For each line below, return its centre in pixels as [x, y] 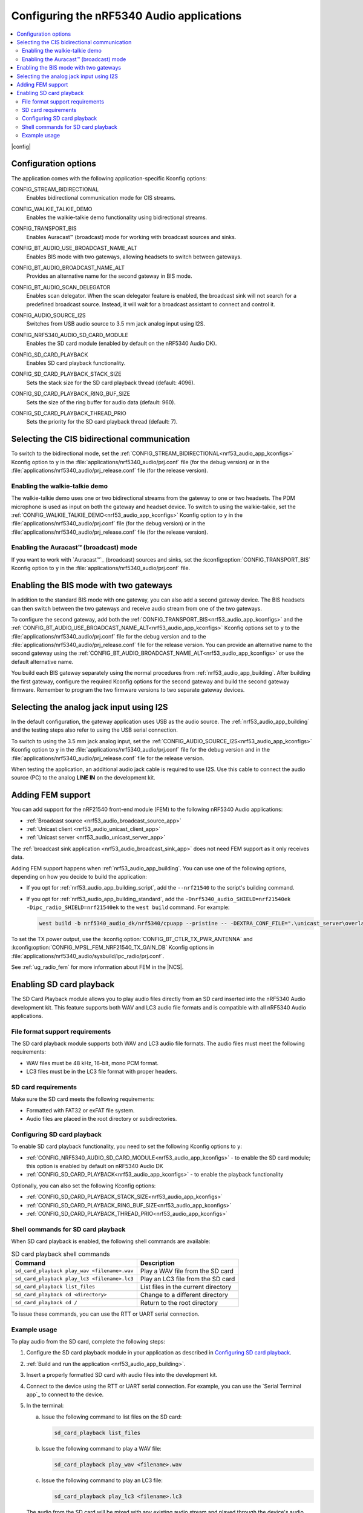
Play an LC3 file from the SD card [188, 1279]
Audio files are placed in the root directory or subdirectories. [102, 1119]
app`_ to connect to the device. [65, 1394]
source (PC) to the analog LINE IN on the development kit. [83, 778]
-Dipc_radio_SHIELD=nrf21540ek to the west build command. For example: [128, 907]
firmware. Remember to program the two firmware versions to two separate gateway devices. [128, 690]
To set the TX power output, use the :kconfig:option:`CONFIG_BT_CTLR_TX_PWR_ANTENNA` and [132, 939]
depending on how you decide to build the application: [79, 876]
